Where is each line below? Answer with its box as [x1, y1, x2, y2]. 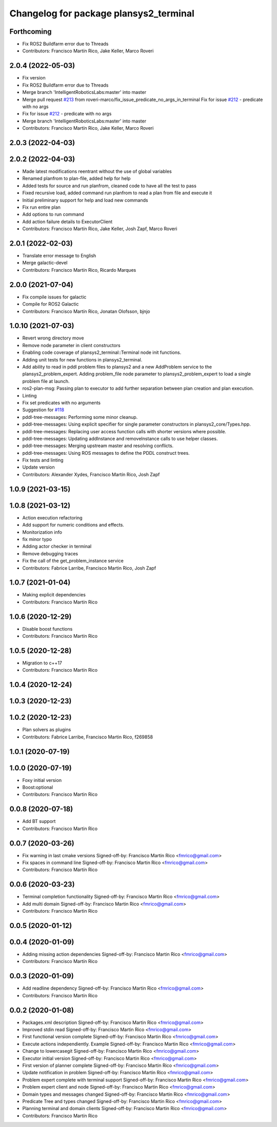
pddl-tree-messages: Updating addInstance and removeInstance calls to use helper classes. [22, 435, 218, 441]
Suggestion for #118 [22, 407, 64, 413]
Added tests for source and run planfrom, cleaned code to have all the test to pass [22, 183, 197, 189]
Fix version [22, 75, 46, 81]
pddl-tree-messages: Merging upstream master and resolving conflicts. [22, 442, 174, 449]
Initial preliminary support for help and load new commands [22, 197, 148, 203]
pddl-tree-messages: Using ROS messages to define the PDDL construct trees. [22, 450, 190, 456]
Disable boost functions [22, 626, 73, 632]
